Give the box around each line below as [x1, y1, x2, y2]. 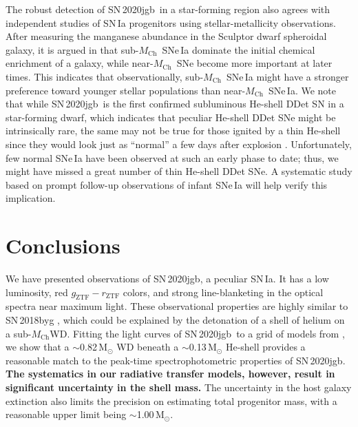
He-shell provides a [225, 340, 306, 354]
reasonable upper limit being [6, 407, 127, 421]
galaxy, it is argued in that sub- [6, 42, 139, 56]
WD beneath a [116, 340, 179, 354]
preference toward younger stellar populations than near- [6, 83, 246, 97]
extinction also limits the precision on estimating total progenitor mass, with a [6, 393, 337, 408]
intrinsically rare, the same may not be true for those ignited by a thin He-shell [6, 123, 341, 138]
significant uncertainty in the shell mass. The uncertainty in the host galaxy [6, 379, 352, 394]
